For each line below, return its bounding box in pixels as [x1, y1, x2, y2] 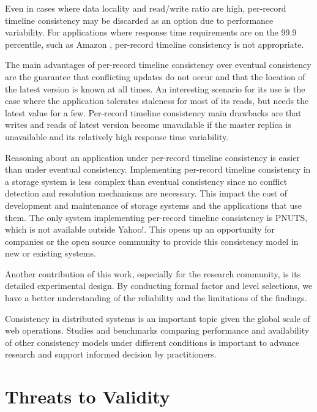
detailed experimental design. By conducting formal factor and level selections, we [5, 279, 313, 292]
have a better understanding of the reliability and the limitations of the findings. [5, 291, 307, 304]
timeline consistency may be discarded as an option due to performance [5, 13, 274, 26]
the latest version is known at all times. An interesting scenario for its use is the [5, 82, 305, 95]
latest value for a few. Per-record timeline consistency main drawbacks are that [5, 106, 302, 119]
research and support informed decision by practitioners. [5, 348, 217, 361]
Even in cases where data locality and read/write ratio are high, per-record [5, 2, 286, 14]
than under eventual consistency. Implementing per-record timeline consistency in [5, 163, 311, 176]
